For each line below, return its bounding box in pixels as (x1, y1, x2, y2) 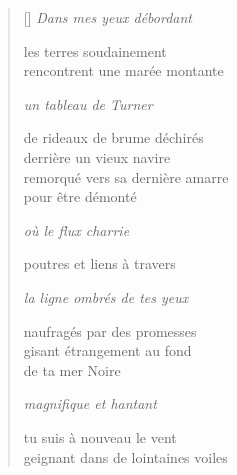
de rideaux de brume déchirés (23, 127, 204, 148)
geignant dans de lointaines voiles (23, 446, 228, 467)
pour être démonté (23, 186, 137, 207)
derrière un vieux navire (23, 146, 171, 167)
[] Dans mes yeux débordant (23, 7, 192, 27)
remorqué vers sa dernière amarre (23, 166, 229, 187)
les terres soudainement (23, 40, 167, 61)
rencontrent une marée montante (23, 60, 224, 81)
